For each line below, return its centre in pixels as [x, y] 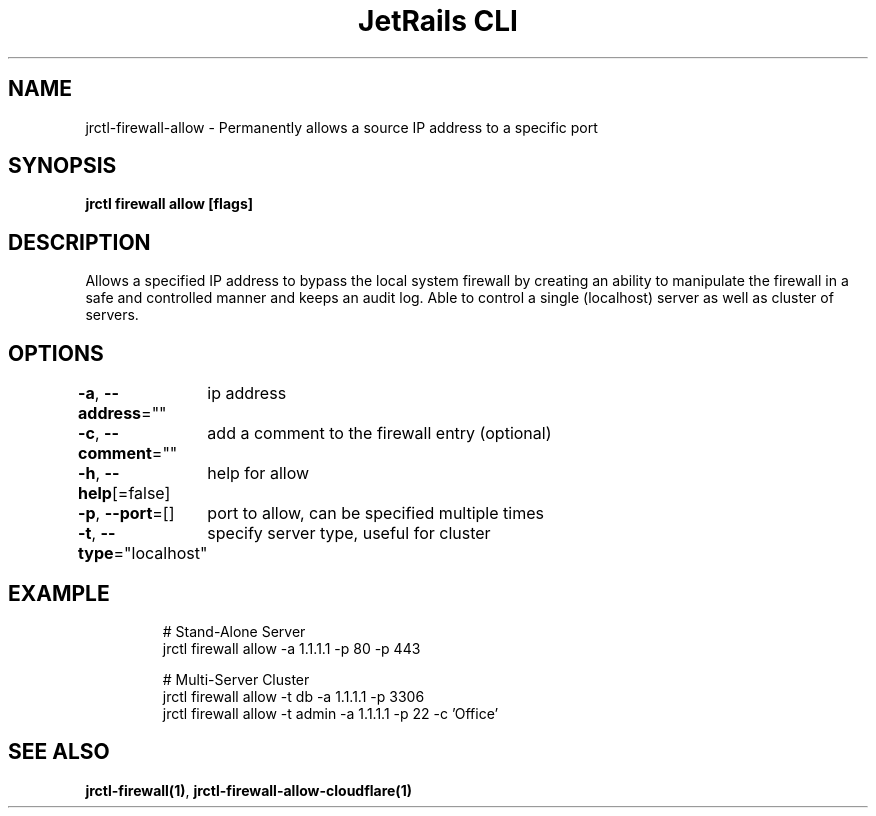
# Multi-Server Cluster [236, 679]
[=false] [141, 493]
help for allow [258, 473]
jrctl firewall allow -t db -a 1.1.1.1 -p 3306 [293, 696]
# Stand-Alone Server [234, 631]
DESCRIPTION [79, 242]
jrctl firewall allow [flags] [169, 204]
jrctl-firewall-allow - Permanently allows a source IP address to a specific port [341, 127]
